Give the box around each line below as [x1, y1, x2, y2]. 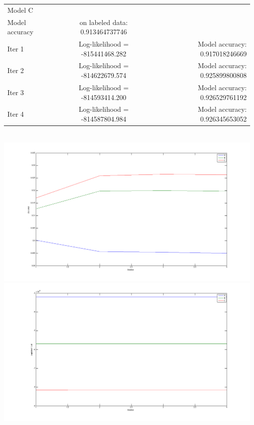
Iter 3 [7, 87, 24, 97]
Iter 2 [7, 65, 24, 75]
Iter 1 [7, 43, 24, 53]
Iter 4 [7, 109, 24, 119]
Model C [7, 4, 33, 15]
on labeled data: [80, 17, 128, 27]
